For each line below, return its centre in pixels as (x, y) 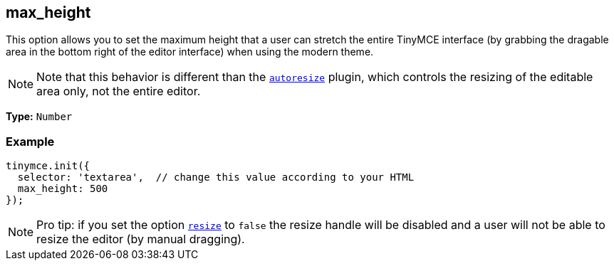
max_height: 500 (63, 189)
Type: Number (39, 117)
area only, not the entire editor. (119, 91)
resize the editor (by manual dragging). (141, 239)
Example (30, 141)
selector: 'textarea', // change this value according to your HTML (216, 177)
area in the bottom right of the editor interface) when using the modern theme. (190, 52)
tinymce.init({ (48, 166)
